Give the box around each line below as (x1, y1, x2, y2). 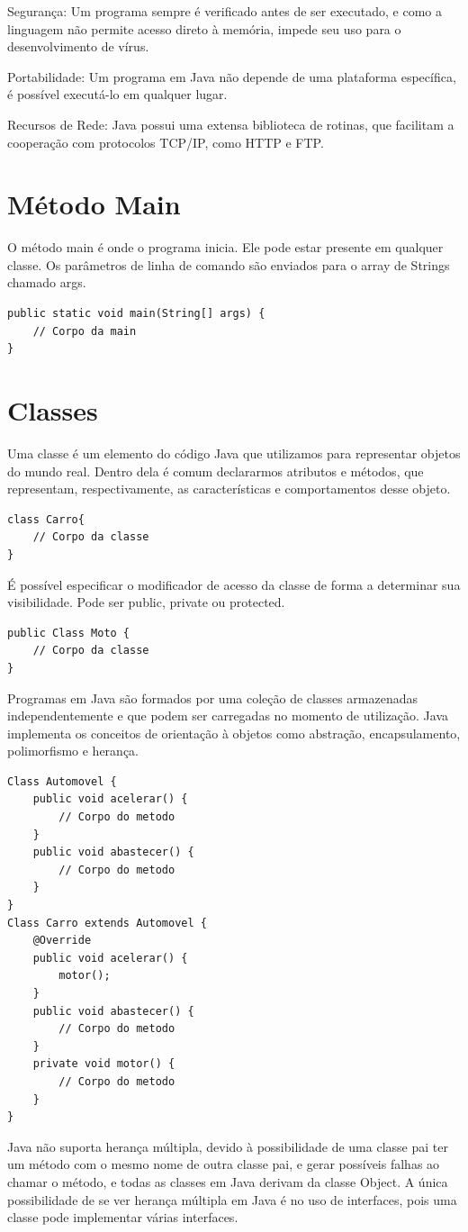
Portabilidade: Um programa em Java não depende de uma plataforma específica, (7, 67, 456, 86)
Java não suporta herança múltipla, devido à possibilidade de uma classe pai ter (7, 1137, 448, 1155)
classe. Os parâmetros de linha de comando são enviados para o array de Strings (7, 255, 450, 274)
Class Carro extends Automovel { (7, 916, 207, 929)
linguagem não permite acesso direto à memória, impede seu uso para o (7, 19, 401, 38)
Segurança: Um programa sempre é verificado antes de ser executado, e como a (7, 2, 442, 20)
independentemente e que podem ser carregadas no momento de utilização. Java (7, 706, 449, 725)
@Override (32, 934, 92, 947)
